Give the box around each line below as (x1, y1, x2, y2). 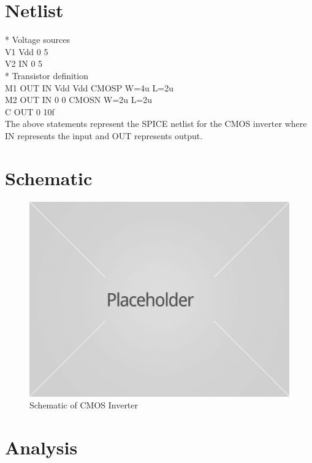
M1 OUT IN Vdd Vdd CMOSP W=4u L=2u (5, 81, 173, 94)
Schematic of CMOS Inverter (29, 399, 139, 411)
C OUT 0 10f (5, 105, 55, 118)
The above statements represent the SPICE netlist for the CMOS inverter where (5, 117, 307, 130)
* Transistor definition (5, 69, 88, 82)
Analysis (5, 434, 78, 459)
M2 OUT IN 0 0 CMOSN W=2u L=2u (5, 93, 153, 106)
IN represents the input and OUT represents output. (5, 129, 203, 142)
